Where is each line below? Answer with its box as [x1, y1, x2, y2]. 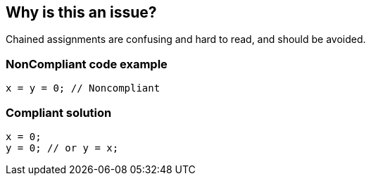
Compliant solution [6, 105, 112, 120]
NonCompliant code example [6, 56, 168, 71]
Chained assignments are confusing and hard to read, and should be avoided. [6, 33, 366, 46]
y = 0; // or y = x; [6, 142, 119, 154]
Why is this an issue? [6, 4, 157, 21]
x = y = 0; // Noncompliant [6, 82, 161, 94]
